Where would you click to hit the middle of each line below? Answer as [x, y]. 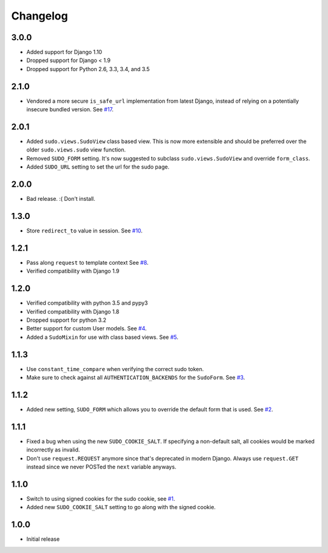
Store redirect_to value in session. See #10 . [84, 231]
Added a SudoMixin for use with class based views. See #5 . [102, 337]
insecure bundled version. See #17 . [70, 110]
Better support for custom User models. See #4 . [87, 329]
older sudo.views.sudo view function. [76, 150]
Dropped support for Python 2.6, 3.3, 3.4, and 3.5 [88, 69]
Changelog [39, 16]
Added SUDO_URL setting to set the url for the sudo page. [98, 167]
